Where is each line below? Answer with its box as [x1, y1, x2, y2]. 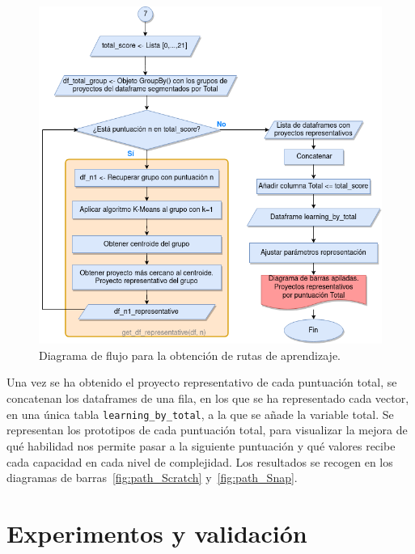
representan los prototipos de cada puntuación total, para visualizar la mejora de [6, 421, 408, 438]
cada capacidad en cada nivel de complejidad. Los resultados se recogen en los [6, 453, 393, 470]
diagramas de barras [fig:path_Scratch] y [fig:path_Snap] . [6, 469, 298, 486]
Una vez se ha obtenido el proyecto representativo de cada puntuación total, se [6, 374, 397, 391]
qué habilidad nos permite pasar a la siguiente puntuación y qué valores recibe [6, 437, 396, 454]
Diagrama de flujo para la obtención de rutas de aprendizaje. [39, 346, 341, 363]
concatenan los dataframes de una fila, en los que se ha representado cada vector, [6, 390, 409, 407]
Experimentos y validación [6, 516, 307, 549]
